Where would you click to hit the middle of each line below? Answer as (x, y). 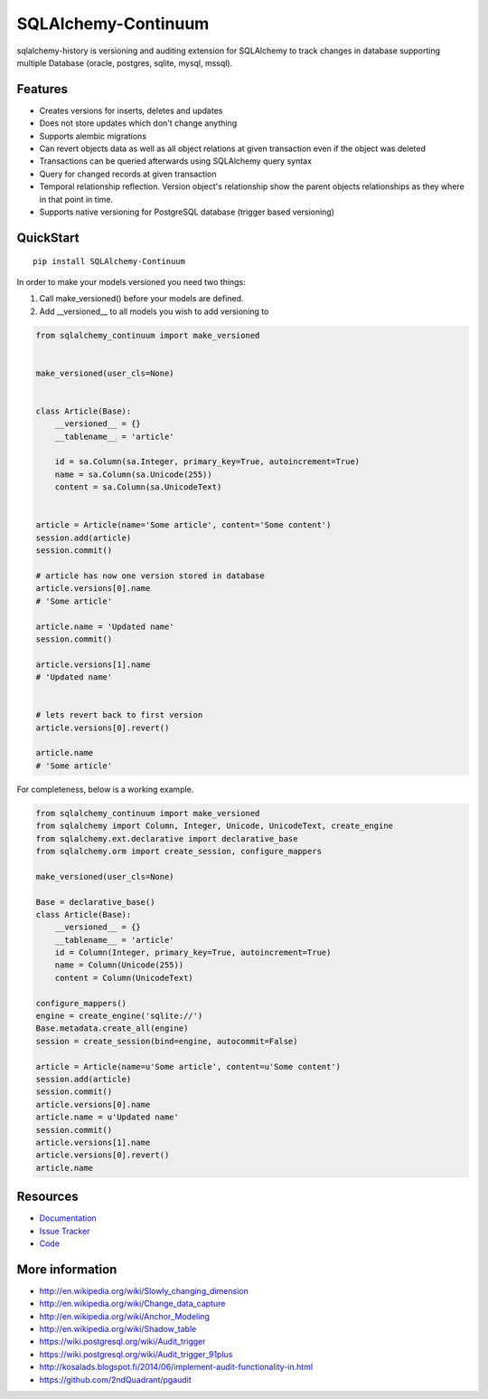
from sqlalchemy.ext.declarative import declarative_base (167, 838)
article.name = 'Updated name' (105, 626)
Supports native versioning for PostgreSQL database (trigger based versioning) (187, 212)
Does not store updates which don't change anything (138, 123)
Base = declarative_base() (95, 902)
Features (42, 89)
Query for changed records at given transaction (128, 174)
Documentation (68, 1218)
